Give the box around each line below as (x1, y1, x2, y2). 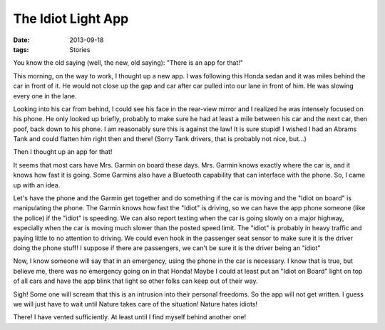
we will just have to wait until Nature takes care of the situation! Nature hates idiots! (13, 299, 258, 308)
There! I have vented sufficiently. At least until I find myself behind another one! (13, 313, 247, 321)
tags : (13, 45, 29, 53)
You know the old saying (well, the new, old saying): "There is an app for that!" (13, 58, 244, 67)
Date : (13, 36, 30, 44)
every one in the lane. (13, 91, 77, 100)
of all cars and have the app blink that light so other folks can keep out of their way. (13, 277, 258, 285)
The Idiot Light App (13, 11, 129, 26)
